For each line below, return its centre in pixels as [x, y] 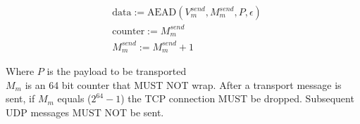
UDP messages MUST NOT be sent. [85, 112]
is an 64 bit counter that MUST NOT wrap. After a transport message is [183, 84]
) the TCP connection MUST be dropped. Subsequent [237, 98]
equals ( [74, 98]
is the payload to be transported [117, 71]
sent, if [20, 98]
